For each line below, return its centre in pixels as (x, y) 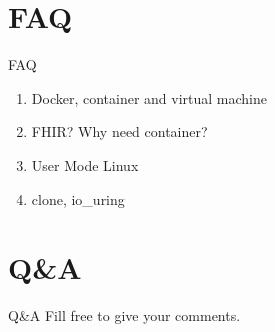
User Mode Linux (85, 164)
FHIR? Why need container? (119, 131)
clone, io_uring (78, 198)
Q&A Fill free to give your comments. (124, 315)
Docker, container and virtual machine (149, 97)
